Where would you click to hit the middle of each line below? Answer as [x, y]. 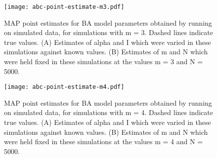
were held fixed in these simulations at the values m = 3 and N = [104, 61]
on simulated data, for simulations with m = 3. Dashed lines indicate [108, 32]
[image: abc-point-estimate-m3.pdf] [64, 7]
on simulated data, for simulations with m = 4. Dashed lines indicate [108, 112]
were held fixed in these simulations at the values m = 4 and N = [104, 141]
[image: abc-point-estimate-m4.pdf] [64, 87]
